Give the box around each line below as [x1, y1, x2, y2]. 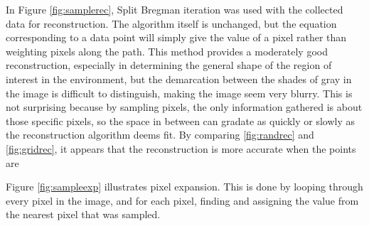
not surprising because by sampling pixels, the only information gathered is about [6, 99, 363, 114]
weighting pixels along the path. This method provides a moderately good [6, 43, 328, 58]
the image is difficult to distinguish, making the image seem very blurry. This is [6, 85, 353, 100]
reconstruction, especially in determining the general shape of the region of [6, 58, 332, 72]
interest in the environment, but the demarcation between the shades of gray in [6, 71, 352, 86]
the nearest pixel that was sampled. [6, 207, 161, 222]
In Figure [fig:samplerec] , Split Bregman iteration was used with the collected [6, 2, 343, 16]
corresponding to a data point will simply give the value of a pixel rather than [6, 30, 347, 45]
